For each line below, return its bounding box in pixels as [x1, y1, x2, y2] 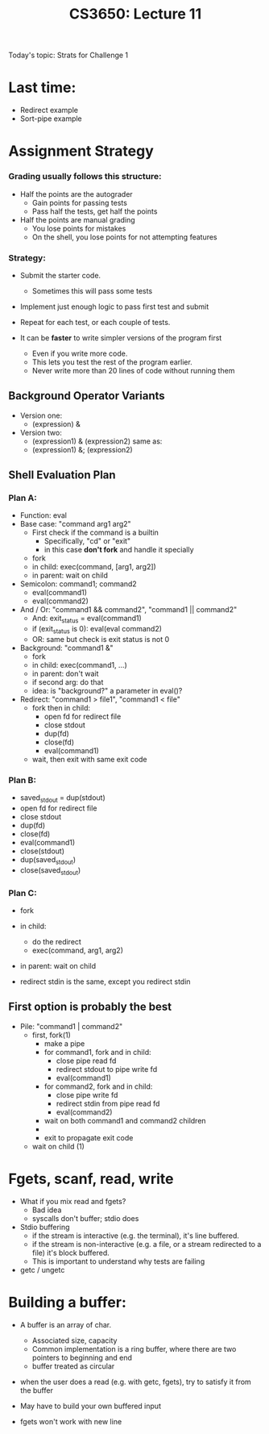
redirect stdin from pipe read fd [56, 1098, 160, 1108]
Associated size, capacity [31, 1336, 118, 1345]
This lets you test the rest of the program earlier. [31, 356, 193, 367]
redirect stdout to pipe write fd [56, 1064, 158, 1073]
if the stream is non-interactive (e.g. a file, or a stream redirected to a [31, 1239, 262, 1248]
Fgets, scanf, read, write [8, 1169, 174, 1188]
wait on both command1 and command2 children [43, 1115, 207, 1125]
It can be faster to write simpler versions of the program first [19, 332, 222, 343]
